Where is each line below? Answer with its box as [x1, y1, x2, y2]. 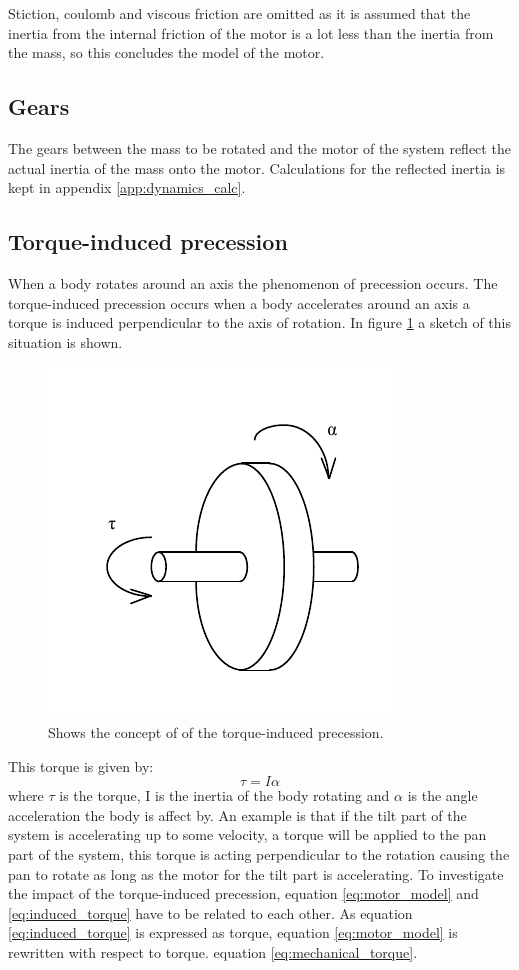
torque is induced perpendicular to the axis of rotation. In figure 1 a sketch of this [8, 312, 511, 333]
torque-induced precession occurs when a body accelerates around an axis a [8, 292, 470, 313]
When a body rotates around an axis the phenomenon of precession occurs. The [8, 272, 498, 293]
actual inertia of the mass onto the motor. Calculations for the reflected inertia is [8, 157, 506, 178]
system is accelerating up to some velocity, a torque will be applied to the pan [8, 824, 487, 845]
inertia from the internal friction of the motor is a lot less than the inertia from [8, 22, 494, 43]
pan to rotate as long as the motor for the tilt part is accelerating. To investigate [8, 863, 504, 884]
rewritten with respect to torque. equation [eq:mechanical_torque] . [8, 941, 418, 962]
